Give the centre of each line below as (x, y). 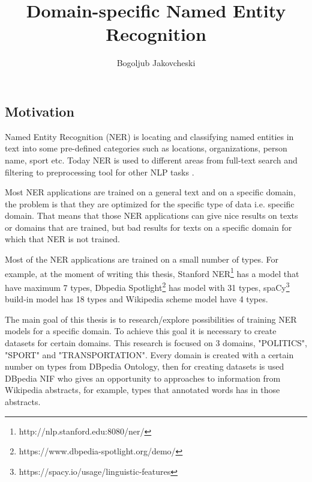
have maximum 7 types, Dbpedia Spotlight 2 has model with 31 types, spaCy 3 (147, 286)
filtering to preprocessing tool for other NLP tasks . (100, 172)
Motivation (40, 111)
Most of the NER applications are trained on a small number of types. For (142, 259)
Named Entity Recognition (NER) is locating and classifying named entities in (149, 136)
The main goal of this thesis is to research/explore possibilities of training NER (151, 319)
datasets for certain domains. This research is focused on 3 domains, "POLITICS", (156, 342)
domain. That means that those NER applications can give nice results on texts (151, 215)
